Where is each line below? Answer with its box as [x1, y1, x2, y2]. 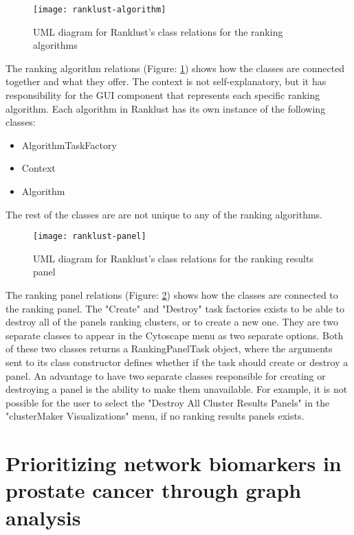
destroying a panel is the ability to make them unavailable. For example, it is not [5, 382, 348, 396]
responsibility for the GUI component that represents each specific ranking [5, 88, 320, 102]
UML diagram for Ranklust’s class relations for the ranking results [33, 251, 313, 265]
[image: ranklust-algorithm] [33, 5, 166, 14]
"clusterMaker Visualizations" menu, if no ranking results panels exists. [5, 409, 305, 423]
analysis [5, 503, 81, 531]
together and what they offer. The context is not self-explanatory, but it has [5, 74, 327, 89]
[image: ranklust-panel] [33, 231, 146, 242]
